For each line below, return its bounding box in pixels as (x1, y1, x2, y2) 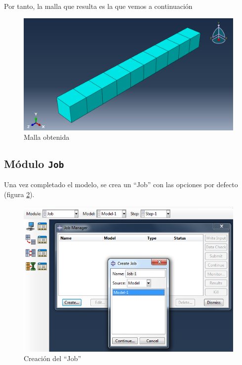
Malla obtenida (24, 132, 70, 142)
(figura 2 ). (4, 189, 35, 200)
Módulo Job (4, 156, 64, 171)
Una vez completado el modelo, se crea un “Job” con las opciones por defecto (4, 179, 238, 190)
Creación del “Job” (24, 353, 81, 364)
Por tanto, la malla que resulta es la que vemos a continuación (4, 1, 193, 11)
